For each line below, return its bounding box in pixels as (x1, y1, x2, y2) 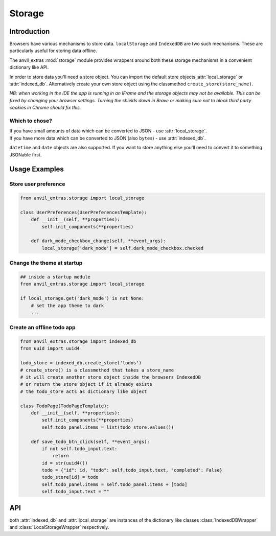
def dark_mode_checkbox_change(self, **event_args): (31, 238, 166, 244)
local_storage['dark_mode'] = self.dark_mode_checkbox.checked (41, 245, 204, 251)
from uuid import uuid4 (20, 345, 80, 352)
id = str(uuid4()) (41, 460, 88, 466)
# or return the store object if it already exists (20, 381, 153, 387)
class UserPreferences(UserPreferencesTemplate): (20, 209, 147, 215)
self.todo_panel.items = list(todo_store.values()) (41, 424, 174, 430)
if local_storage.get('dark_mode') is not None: (20, 295, 145, 301)
